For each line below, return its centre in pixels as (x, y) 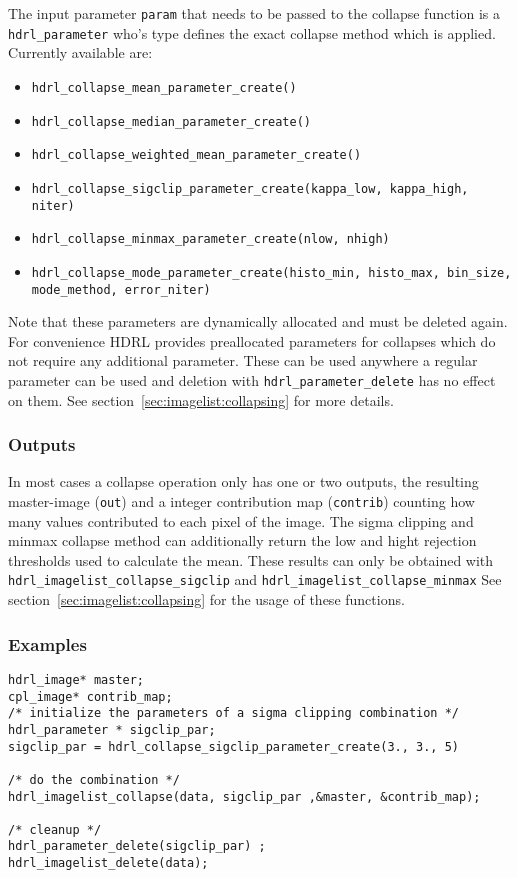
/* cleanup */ (55, 829)
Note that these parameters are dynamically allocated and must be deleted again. (258, 321)
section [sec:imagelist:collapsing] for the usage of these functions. (206, 599)
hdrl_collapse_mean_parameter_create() (164, 87)
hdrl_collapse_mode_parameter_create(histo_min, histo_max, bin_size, (271, 272)
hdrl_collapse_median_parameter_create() (171, 121)
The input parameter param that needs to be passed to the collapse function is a (254, 13)
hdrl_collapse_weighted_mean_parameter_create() (196, 155)
